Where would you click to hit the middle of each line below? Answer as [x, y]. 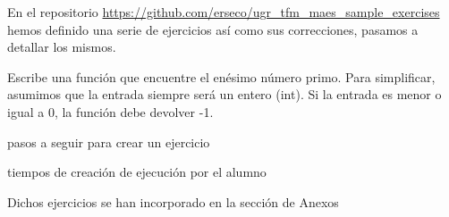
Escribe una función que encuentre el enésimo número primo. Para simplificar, [221, 76]
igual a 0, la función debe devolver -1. [110, 111]
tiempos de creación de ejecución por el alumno [137, 172]
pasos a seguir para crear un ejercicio [109, 142]
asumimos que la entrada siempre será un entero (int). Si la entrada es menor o [224, 94]
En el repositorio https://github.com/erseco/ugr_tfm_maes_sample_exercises [224, 12]
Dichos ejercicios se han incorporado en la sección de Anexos [173, 201]
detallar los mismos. [62, 47]
